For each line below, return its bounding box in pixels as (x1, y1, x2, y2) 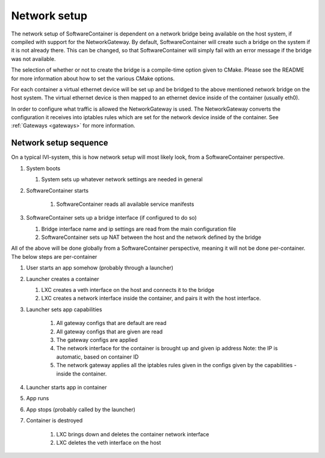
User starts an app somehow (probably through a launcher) (26, 264, 174, 271)
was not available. (11, 55, 56, 63)
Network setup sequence (11, 138, 108, 148)
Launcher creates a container (26, 275, 99, 282)
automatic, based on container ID (56, 353, 139, 361)
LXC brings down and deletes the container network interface (56, 430, 209, 438)
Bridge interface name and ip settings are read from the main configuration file (41, 225, 237, 232)
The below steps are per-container (11, 253, 97, 260)
